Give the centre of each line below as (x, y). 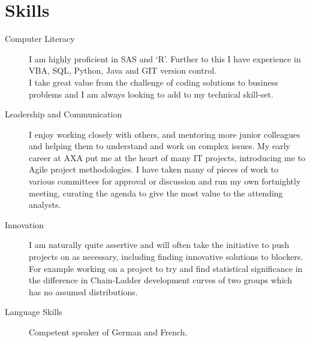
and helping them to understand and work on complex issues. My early (160, 146)
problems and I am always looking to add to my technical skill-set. (151, 94)
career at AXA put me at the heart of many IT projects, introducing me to (167, 157)
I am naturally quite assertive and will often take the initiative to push (159, 245)
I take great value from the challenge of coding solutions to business (154, 82)
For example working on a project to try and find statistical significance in (166, 268)
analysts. (45, 205)
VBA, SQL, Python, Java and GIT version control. (123, 70)
